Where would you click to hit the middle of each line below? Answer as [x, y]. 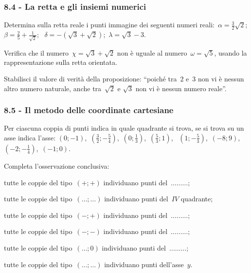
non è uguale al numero [152, 52]
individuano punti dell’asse [144, 264]
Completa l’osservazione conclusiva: [57, 166]
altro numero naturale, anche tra [53, 88]
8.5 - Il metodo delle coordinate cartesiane [89, 110]
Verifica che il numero [36, 52]
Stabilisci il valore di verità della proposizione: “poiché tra [90, 78]
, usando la [231, 52]
